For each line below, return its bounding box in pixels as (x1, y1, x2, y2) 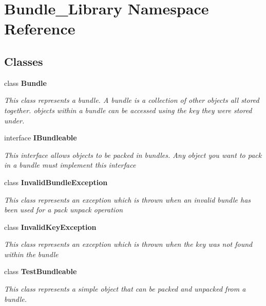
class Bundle (4, 77, 47, 88)
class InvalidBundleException (4, 176, 108, 187)
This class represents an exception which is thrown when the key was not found (4, 239, 253, 249)
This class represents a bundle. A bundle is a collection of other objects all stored (4, 95, 259, 105)
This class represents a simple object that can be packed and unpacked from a (4, 283, 246, 294)
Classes (4, 53, 43, 69)
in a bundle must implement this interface (4, 159, 136, 170)
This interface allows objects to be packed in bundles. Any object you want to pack (4, 149, 262, 160)
